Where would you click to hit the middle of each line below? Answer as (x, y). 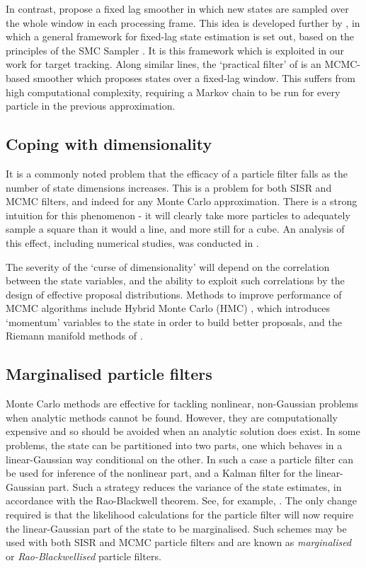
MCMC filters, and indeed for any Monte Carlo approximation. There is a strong (182, 201)
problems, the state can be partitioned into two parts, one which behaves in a (174, 445)
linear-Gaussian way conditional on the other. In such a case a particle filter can (179, 459)
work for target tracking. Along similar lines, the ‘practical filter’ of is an (164, 64)
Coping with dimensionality (109, 144)
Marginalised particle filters (109, 374)
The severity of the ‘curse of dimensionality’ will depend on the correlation (168, 266)
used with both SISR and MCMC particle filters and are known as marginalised (179, 542)
